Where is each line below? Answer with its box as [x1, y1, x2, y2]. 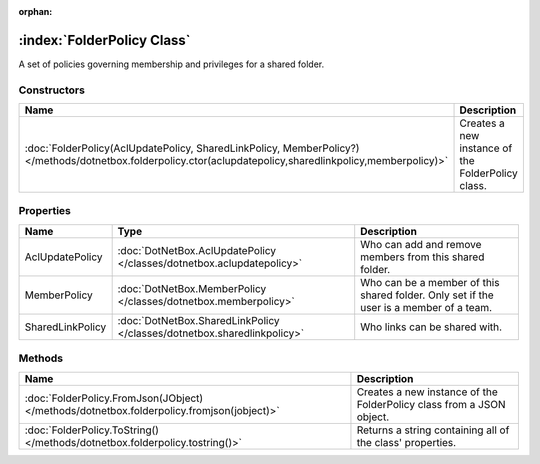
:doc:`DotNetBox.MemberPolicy [117, 281, 267, 295]
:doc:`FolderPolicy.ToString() [24, 423, 160, 437]
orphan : [18, 6, 53, 17]
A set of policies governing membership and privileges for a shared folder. [18, 58, 325, 70]
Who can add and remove [360, 237, 482, 251]
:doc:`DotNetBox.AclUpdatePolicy [117, 243, 277, 257]
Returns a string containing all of [356, 423, 510, 437]
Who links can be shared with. [360, 320, 503, 334]
